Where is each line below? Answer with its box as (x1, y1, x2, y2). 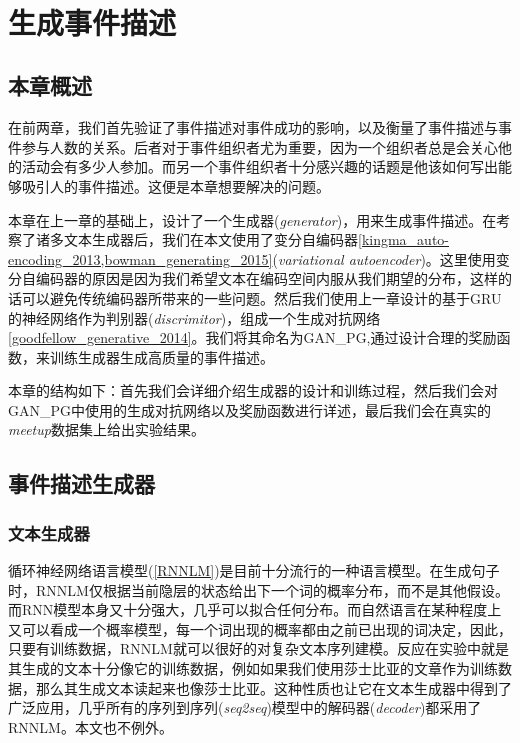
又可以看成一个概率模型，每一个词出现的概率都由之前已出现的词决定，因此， (8, 618, 512, 639)
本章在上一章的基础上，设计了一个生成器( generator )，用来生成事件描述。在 (8, 209, 497, 230)
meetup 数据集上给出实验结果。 (8, 419, 205, 440)
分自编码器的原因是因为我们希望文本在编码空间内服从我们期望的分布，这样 (8, 268, 498, 289)
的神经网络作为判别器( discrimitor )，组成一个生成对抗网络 (8, 307, 381, 328)
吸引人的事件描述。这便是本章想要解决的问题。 (21, 175, 330, 196)
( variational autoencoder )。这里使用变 (272, 248, 510, 269)
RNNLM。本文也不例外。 (8, 716, 173, 737)
